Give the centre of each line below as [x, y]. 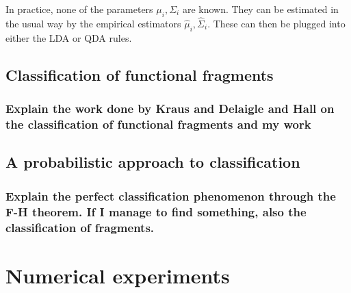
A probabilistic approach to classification [153, 162]
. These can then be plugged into [276, 24]
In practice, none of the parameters [79, 9]
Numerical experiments [118, 275]
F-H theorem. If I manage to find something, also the [156, 211]
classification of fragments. [80, 227]
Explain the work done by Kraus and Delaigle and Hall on [170, 109]
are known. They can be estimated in [260, 9]
